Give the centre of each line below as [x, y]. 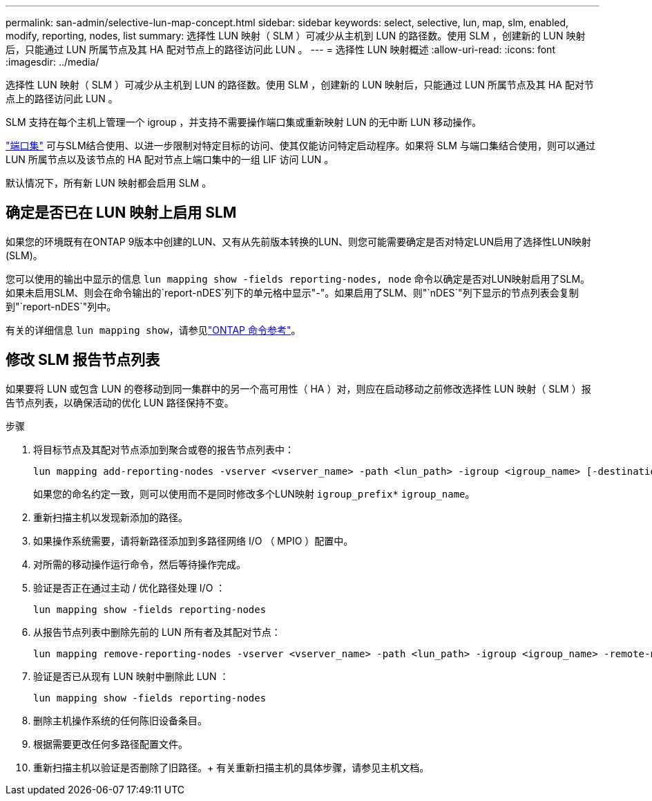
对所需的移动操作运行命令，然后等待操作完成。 [140, 564]
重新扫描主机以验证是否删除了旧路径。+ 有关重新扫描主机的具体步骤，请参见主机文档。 [231, 767]
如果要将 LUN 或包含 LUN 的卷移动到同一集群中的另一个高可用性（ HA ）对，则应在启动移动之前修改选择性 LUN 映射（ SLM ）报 [298, 388]
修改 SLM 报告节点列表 [83, 360]
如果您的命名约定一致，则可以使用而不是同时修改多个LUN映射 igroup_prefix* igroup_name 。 [254, 493]
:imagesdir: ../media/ [52, 62]
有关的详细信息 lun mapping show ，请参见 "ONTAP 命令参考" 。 [153, 330]
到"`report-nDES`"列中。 [61, 306]
